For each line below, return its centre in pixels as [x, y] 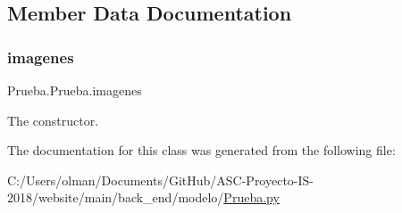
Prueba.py [251, 197]
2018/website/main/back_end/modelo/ [116, 197]
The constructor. [53, 120]
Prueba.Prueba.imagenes [75, 90]
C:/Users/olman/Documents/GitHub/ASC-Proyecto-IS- [161, 180]
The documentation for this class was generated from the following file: [201, 150]
